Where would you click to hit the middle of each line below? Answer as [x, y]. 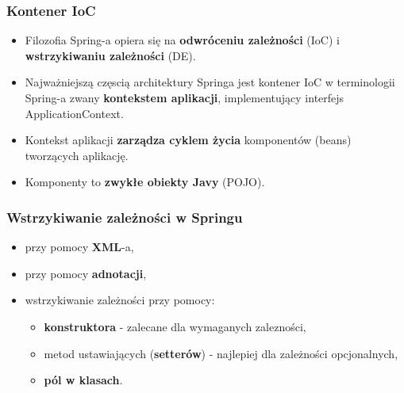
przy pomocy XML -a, [79, 247]
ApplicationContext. [74, 113]
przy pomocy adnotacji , [86, 273]
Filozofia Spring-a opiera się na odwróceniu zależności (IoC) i [182, 40]
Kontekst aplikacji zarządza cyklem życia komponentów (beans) [188, 140]
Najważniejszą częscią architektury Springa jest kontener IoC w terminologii [210, 82]
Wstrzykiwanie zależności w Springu [125, 217]
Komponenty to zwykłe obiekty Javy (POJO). [145, 182]
